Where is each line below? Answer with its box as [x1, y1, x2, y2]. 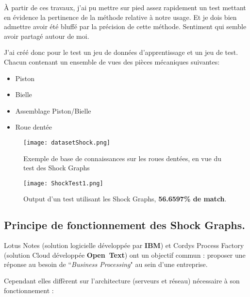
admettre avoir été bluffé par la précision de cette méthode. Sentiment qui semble [4, 21, 247, 32]
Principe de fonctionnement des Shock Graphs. [4, 217, 246, 232]
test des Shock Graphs [23, 163, 90, 173]
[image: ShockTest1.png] [23, 180, 103, 187]
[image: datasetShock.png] [23, 139, 110, 146]
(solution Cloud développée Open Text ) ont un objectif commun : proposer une [4, 249, 246, 260]
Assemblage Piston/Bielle [15, 105, 91, 115]
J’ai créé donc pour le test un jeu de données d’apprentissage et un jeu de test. [4, 47, 238, 57]
